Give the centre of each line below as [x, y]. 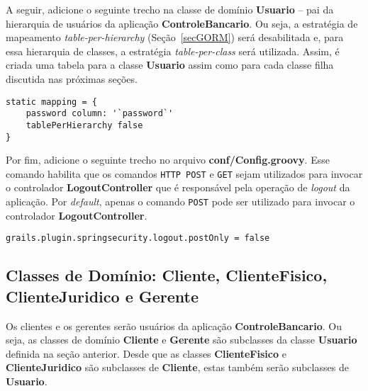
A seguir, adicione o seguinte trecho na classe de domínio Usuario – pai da [170, 9]
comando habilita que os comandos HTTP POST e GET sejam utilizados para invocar [184, 173]
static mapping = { [51, 102]
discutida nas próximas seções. [72, 78]
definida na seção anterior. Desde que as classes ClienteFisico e [146, 353]
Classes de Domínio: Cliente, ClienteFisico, [167, 275]
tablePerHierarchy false [84, 125]
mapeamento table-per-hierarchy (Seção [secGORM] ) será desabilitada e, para [175, 37]
